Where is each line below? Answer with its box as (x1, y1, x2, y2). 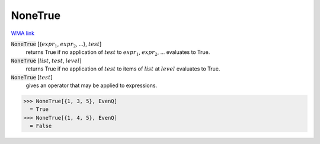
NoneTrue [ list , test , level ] (11, 57, 82, 64)
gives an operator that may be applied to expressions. (25, 82, 157, 89)
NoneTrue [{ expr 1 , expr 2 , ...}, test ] (11, 40, 102, 49)
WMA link (11, 30, 35, 37)
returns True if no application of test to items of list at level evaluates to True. (25, 65, 220, 72)
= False (30, 123, 52, 130)
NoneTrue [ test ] (11, 73, 53, 81)
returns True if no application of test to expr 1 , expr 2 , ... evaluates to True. (25, 49, 210, 57)
